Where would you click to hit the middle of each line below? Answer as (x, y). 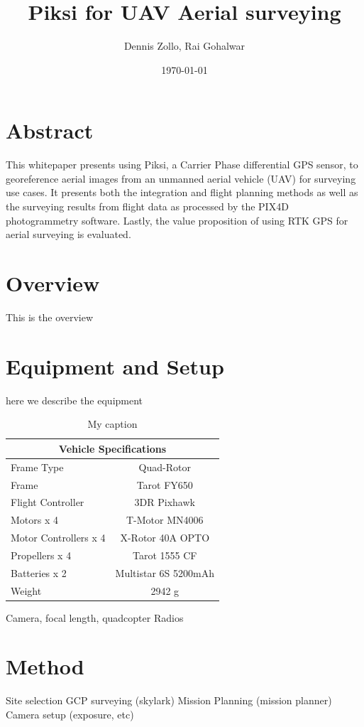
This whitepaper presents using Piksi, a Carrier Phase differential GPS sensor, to (182, 165)
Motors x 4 (35, 520)
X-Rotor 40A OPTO (165, 538)
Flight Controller (48, 502)
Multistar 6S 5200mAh (165, 572)
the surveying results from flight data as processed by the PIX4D (147, 206)
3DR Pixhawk (165, 502)
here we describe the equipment (75, 400)
